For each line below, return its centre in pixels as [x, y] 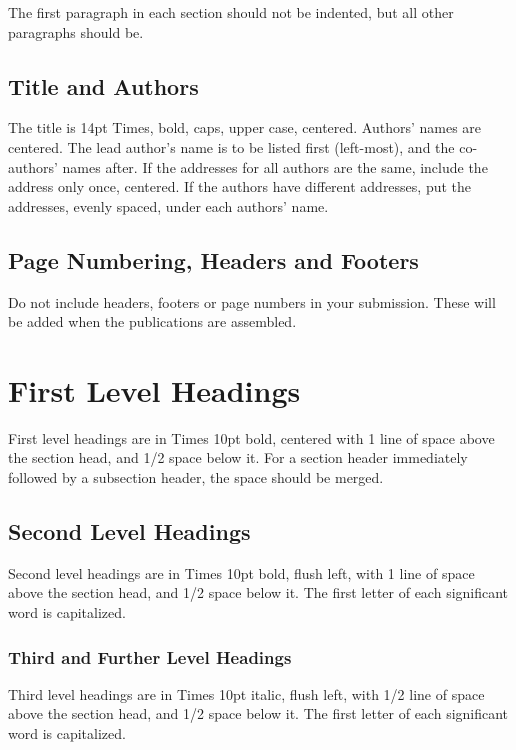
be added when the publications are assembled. [152, 321]
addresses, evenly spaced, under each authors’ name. [168, 205]
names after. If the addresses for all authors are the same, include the [275, 166]
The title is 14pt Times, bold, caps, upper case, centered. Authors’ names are [245, 127]
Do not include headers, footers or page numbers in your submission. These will [252, 301]
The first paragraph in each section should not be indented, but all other [231, 12]
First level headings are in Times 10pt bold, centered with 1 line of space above [251, 437]
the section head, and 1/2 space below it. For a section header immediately [238, 457]
